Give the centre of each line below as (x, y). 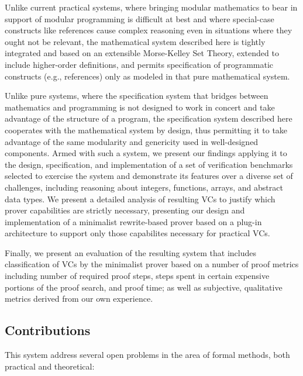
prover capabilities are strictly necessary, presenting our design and (125, 210)
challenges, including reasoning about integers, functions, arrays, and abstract (144, 187)
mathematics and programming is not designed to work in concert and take (140, 107)
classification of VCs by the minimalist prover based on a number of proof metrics (152, 264)
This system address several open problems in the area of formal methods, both (147, 355)
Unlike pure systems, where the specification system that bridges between (137, 96)
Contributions (48, 330)
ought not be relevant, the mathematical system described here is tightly (135, 41)
